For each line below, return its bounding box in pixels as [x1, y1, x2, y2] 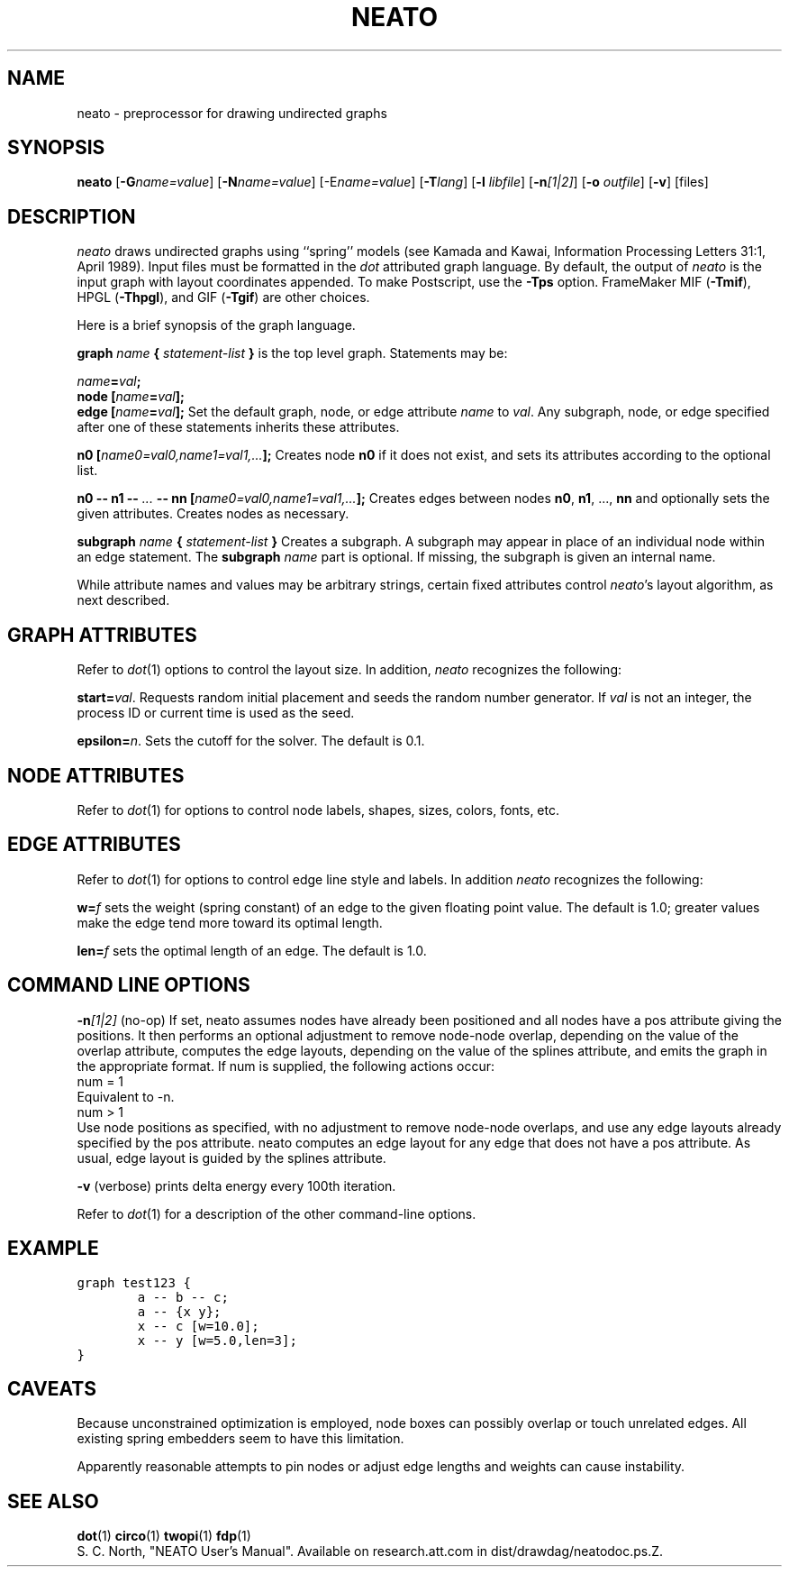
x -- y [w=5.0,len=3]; [137, 1332, 297, 1348]
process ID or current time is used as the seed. [77, 705, 355, 721]
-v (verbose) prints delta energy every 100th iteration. [77, 1177, 396, 1194]
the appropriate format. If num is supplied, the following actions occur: [77, 1057, 495, 1074]
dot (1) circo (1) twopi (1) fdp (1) [77, 1528, 251, 1544]
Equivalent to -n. [77, 1088, 175, 1104]
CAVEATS [7, 1377, 96, 1400]
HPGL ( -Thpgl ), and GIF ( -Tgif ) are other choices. [77, 289, 370, 306]
